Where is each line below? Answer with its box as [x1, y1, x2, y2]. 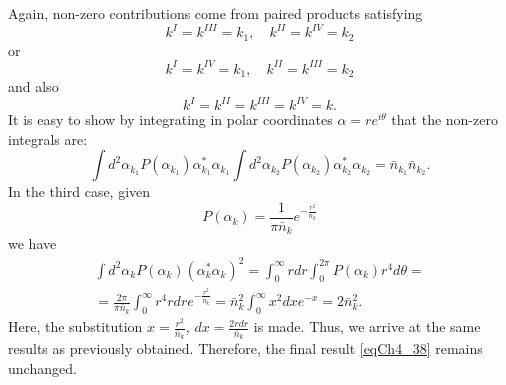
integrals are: [8, 128, 88, 149]
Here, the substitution [8, 316, 143, 337]
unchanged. [8, 357, 77, 378]
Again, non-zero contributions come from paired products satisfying [8, 3, 423, 23]
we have [8, 233, 57, 254]
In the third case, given [8, 181, 151, 202]
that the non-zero [391, 109, 498, 130]
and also [8, 76, 59, 97]
